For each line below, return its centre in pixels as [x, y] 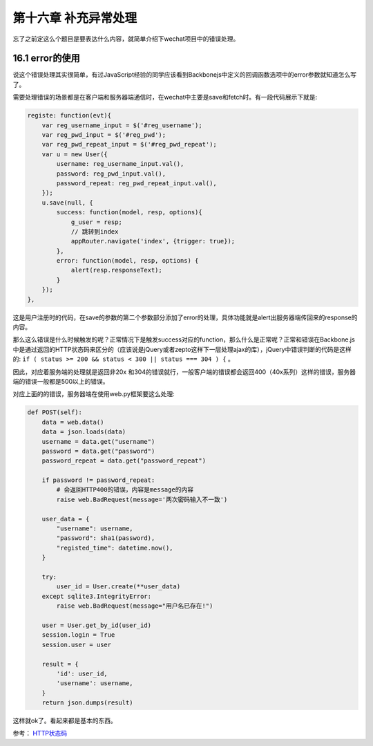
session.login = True [78, 635]
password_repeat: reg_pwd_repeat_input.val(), [136, 183]
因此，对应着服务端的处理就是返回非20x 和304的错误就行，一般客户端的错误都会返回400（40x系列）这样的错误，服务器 [184, 372]
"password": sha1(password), [106, 538]
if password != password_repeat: [98, 480]
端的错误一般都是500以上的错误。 [61, 381]
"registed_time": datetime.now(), [115, 548]
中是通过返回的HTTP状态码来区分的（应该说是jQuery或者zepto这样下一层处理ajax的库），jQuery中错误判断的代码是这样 [182, 349]
